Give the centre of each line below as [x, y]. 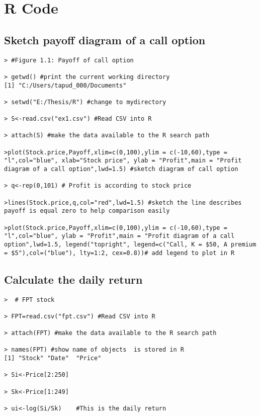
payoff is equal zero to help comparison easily [87, 211]
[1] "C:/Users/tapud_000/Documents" [65, 85]
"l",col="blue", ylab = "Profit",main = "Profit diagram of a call [119, 236]
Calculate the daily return [73, 279]
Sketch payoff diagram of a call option [105, 39]
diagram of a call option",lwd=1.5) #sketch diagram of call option [121, 169]
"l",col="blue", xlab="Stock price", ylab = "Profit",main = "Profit [123, 161]
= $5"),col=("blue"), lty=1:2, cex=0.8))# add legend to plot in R [119, 253]
